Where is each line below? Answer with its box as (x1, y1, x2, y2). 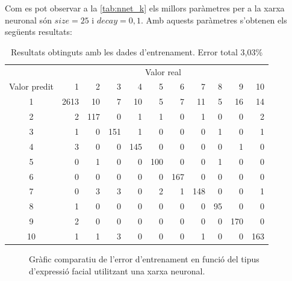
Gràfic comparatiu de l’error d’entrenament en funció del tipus (29, 253, 259, 265)
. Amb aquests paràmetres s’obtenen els (140, 13, 287, 26)
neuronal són (5, 13, 52, 26)
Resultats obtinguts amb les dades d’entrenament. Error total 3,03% (10, 45, 263, 58)
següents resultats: (5, 25, 72, 38)
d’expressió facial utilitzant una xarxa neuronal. (29, 264, 205, 277)
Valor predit (9, 80, 54, 93)
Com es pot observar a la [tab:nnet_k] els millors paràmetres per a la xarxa (5, 2, 285, 14)
